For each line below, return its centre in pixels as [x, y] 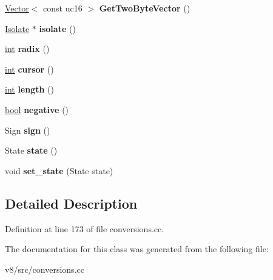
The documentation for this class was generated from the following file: [137, 249]
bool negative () [37, 109]
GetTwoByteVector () [145, 8]
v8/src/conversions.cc [45, 269]
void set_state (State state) [59, 170]
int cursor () [29, 69]
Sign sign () [28, 130]
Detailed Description [71, 203]
